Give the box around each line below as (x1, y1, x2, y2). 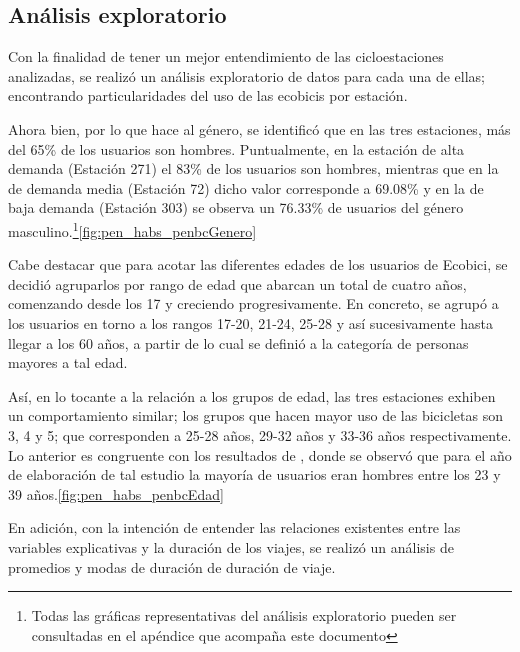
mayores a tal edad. (8, 352, 128, 373)
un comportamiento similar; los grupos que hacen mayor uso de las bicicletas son (8, 405, 503, 426)
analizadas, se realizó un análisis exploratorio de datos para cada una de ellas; (8, 65, 486, 86)
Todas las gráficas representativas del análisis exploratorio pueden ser (31, 605, 457, 626)
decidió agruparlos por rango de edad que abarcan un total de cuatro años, (8, 273, 467, 294)
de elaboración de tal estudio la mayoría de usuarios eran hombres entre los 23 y (8, 464, 501, 485)
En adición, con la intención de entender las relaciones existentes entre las (8, 517, 461, 538)
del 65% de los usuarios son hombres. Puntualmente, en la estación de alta (8, 138, 465, 159)
